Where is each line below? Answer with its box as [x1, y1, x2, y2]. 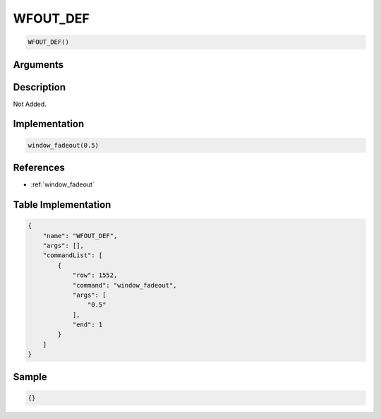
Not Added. [13, 100, 47, 108]
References [13, 162, 65, 174]
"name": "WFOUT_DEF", [42, 232, 118, 240]
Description [13, 81, 66, 93]
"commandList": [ [42, 252, 103, 259]
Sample [13, 371, 47, 383]
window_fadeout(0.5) [28, 141, 99, 149]
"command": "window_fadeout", [72, 281, 177, 289]
